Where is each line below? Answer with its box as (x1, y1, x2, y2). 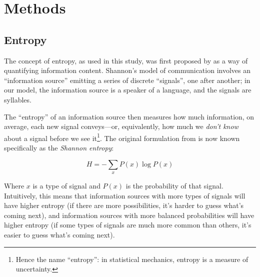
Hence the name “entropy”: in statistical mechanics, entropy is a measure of (15, 253, 248, 264)
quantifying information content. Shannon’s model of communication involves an (4, 65, 250, 75)
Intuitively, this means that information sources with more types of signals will (4, 190, 245, 200)
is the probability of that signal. (125, 180, 223, 190)
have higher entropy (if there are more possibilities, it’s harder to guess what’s (4, 200, 244, 210)
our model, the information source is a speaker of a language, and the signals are (4, 84, 251, 95)
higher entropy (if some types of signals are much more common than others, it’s (4, 219, 251, 230)
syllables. (4, 94, 31, 104)
